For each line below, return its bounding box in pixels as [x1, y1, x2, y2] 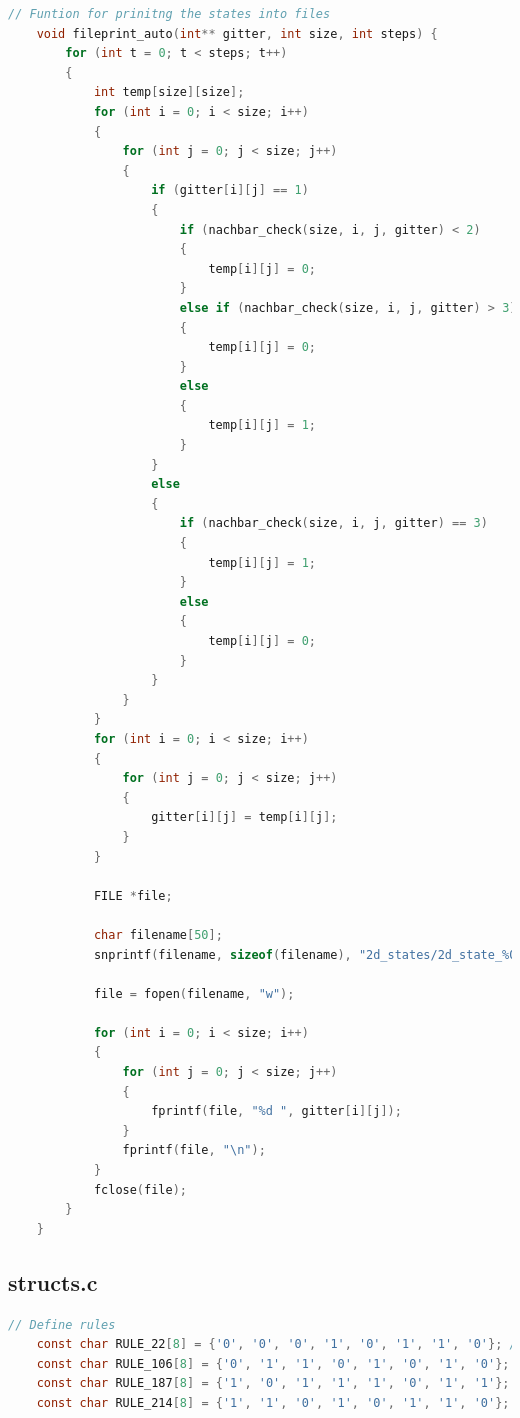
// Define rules [8, 1317, 116, 1332]
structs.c [8, 1266, 98, 1297]
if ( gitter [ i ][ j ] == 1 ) [151, 183, 309, 198]
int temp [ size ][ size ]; [93, 85, 245, 100]
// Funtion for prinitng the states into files [8, 7, 331, 21]
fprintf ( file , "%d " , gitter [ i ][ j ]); [151, 1104, 402, 1119]
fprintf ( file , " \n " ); [122, 1143, 266, 1158]
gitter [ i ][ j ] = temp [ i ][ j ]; [151, 810, 338, 825]
